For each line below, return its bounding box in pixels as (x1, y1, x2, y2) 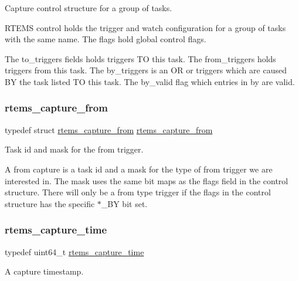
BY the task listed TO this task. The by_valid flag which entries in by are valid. (5, 75, 295, 87)
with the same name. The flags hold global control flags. (5, 33, 206, 45)
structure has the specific (5, 197, 95, 209)
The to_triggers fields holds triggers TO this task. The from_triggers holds (5, 52, 276, 65)
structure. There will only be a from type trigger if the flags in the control (5, 186, 271, 198)
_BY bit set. (101, 197, 148, 209)
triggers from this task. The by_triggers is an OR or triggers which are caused (5, 64, 287, 76)
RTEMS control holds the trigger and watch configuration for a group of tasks (5, 21, 286, 33)
